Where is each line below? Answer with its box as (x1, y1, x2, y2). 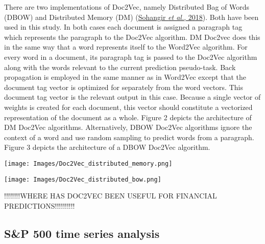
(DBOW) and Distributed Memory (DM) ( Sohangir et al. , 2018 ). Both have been (4, 11, 259, 22)
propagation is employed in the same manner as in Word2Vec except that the (4, 72, 246, 82)
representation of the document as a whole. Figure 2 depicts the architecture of (4, 112, 252, 122)
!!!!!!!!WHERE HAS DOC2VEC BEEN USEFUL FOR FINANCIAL (4, 190, 217, 201)
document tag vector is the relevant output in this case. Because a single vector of (4, 92, 261, 102)
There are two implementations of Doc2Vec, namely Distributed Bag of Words (4, 2, 250, 12)
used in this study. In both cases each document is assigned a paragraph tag (4, 21, 243, 32)
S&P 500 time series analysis (4, 225, 160, 241)
